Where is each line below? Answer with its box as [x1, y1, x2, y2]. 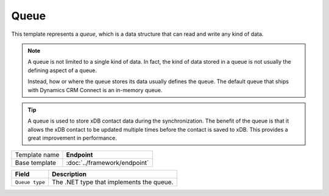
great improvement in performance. [27, 134, 117, 142]
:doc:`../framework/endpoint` [66, 158, 149, 167]
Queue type [15, 179, 46, 185]
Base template [15, 158, 56, 167]
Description [52, 170, 87, 178]
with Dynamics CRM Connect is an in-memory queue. [27, 86, 163, 93]
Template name [15, 150, 60, 159]
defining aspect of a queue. [27, 67, 97, 74]
